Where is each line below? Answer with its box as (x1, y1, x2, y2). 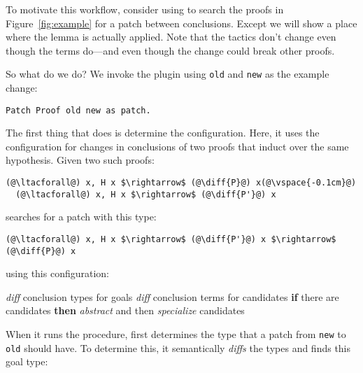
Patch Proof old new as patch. (6, 105, 151, 115)
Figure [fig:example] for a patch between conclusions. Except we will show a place (6, 15, 357, 30)
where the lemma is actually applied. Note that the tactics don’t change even (6, 29, 336, 44)
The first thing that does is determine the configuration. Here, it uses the (6, 125, 320, 140)
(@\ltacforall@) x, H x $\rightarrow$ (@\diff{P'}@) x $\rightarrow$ (6, 234, 336, 244)
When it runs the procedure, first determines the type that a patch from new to (6, 327, 346, 342)
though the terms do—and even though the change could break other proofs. (6, 43, 335, 57)
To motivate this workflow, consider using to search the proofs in (6, 2, 284, 16)
